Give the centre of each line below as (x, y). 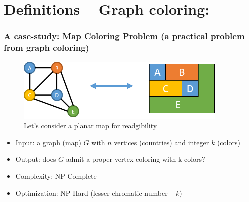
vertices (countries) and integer (162, 142)
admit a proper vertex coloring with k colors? (136, 159)
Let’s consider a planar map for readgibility (91, 126)
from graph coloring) (47, 47)
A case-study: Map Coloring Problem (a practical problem (124, 36)
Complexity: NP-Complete (56, 176)
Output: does (36, 159)
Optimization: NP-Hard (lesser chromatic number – (95, 193)
